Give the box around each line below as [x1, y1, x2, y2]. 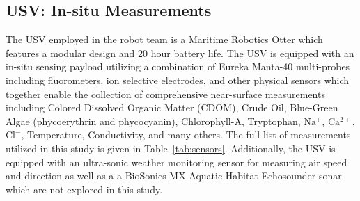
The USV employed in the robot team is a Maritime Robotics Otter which [6, 32, 323, 47]
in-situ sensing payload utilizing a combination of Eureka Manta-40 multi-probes [6, 59, 350, 74]
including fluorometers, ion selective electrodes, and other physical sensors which [6, 72, 350, 87]
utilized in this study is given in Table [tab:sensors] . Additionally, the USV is [6, 140, 336, 155]
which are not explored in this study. [6, 182, 163, 196]
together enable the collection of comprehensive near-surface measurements [6, 86, 325, 101]
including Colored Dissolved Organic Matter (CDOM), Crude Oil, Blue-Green [6, 100, 338, 115]
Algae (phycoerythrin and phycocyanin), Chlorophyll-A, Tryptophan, [6, 113, 301, 128]
